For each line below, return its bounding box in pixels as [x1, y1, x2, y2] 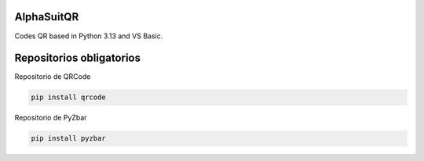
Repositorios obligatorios [14, 52, 141, 65]
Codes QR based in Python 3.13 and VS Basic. [14, 31, 163, 41]
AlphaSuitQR [14, 10, 79, 23]
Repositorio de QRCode [14, 72, 91, 81]
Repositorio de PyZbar [14, 113, 87, 123]
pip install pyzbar [31, 134, 106, 143]
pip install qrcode [31, 93, 106, 102]
